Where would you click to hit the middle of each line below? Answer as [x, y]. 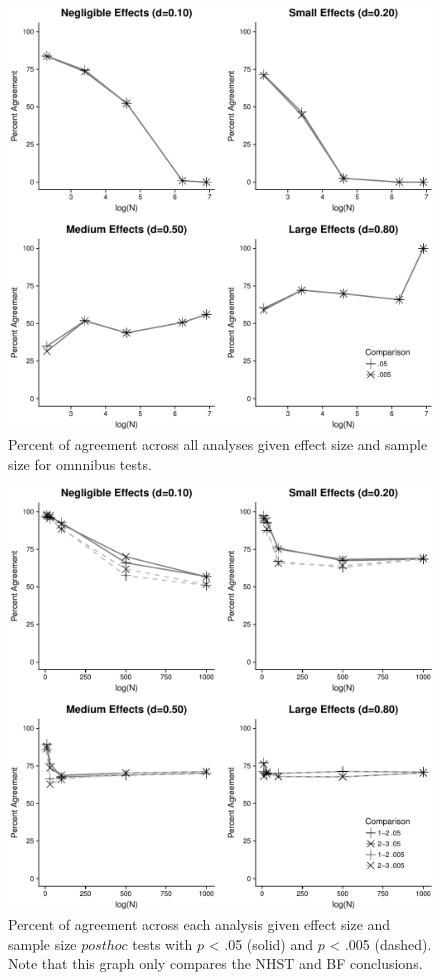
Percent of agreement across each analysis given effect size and [199, 924]
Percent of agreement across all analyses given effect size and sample [218, 443]
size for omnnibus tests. [80, 463]
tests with [162, 943]
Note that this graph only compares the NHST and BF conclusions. [215, 963]
